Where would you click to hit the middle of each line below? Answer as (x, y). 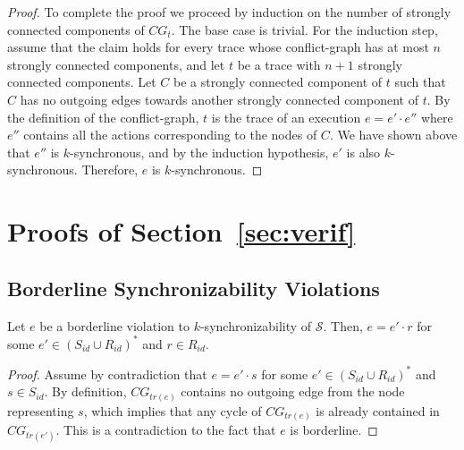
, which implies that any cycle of (173, 410)
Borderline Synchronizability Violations (194, 288)
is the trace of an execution (286, 117)
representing (41, 410)
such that (420, 82)
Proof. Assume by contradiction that (107, 374)
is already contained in (378, 410)
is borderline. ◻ (334, 430)
